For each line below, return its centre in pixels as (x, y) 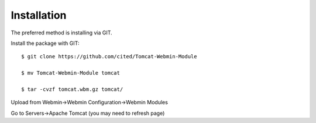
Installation (39, 15)
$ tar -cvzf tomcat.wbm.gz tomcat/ (72, 89)
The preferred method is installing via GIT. (61, 33)
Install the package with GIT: (45, 43)
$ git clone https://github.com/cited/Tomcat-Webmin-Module (109, 57)
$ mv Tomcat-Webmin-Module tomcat (71, 73)
